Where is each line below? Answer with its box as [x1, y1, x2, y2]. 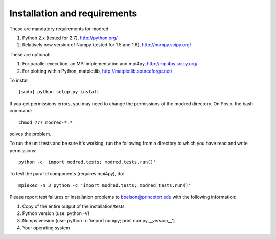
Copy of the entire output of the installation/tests [22, 203, 125, 209]
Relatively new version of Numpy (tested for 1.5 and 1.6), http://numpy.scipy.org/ [22, 42, 192, 48]
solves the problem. [9, 131, 51, 137]
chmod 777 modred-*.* [18, 119, 73, 125]
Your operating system [22, 225, 70, 231]
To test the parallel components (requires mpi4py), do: [9, 171, 125, 177]
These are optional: [9, 51, 51, 57]
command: [9, 108, 32, 114]
